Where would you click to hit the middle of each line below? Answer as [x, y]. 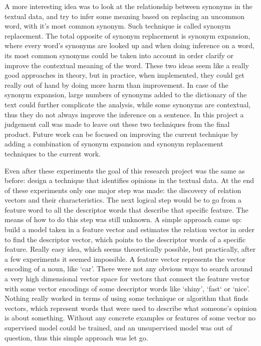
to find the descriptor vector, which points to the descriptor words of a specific [125, 239]
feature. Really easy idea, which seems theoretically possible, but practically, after [130, 249]
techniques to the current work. [53, 153]
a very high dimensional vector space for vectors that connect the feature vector [127, 279]
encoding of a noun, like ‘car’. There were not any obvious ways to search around [129, 269]
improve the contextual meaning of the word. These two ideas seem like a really [127, 65]
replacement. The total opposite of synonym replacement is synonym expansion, [127, 35]
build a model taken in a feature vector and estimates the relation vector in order [129, 229]
